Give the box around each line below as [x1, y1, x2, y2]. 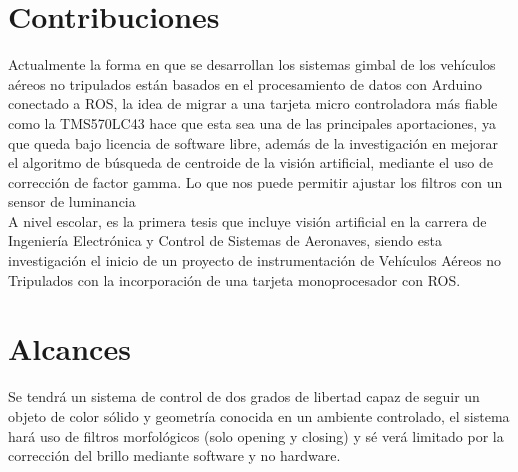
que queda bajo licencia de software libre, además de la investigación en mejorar [8, 132, 498, 153]
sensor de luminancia [8, 191, 136, 212]
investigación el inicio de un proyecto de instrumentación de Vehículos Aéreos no [8, 250, 502, 271]
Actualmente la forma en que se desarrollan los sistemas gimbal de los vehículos [8, 54, 496, 75]
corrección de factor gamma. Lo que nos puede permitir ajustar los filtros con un [8, 171, 503, 192]
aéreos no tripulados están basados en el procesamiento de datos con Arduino [8, 73, 482, 94]
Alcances [8, 328, 131, 369]
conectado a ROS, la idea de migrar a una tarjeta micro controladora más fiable [8, 93, 498, 114]
